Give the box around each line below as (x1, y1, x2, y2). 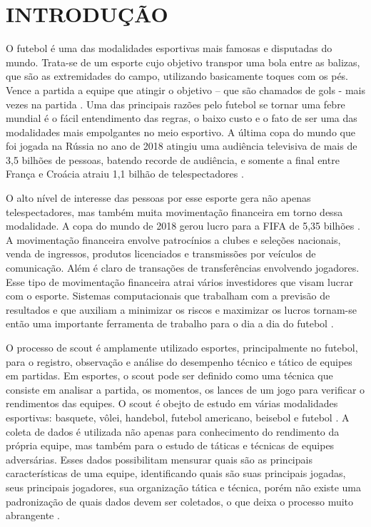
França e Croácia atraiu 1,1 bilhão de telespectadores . (6, 166, 244, 181)
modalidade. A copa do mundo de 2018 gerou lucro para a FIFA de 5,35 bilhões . (6, 218, 360, 233)
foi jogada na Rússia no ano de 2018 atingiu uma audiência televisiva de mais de (6, 138, 357, 153)
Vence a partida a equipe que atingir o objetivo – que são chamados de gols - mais (6, 82, 365, 97)
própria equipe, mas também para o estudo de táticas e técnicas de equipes (6, 438, 335, 453)
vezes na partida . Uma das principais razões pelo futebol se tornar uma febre (6, 96, 345, 111)
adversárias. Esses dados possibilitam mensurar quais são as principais (6, 451, 312, 466)
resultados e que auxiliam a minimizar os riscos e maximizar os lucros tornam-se (6, 302, 357, 317)
